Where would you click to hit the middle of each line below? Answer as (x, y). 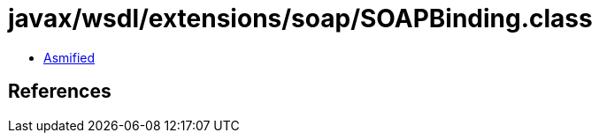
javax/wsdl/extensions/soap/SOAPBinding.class (300, 18)
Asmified (69, 57)
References (60, 92)
